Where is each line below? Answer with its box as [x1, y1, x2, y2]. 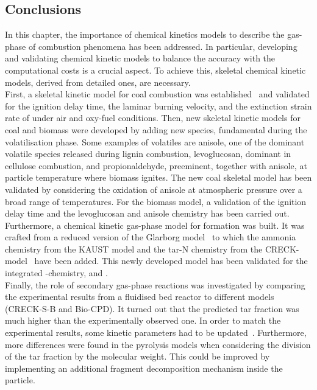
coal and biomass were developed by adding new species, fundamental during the [5, 123, 307, 136]
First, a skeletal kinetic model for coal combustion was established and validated [5, 88, 310, 100]
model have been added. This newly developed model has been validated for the [5, 254, 308, 267]
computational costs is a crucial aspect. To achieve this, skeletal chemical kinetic [5, 63, 306, 76]
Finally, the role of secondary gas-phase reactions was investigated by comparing [5, 278, 305, 291]
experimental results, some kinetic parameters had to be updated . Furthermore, [5, 326, 307, 339]
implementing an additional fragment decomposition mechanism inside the [5, 361, 283, 374]
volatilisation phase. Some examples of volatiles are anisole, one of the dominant [5, 135, 305, 148]
